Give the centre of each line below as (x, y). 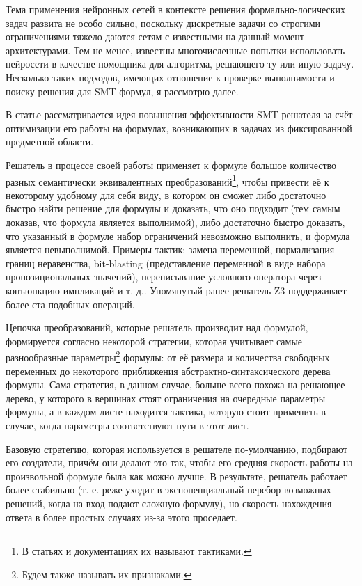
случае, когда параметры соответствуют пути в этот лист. (127, 425)
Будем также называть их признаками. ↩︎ (107, 574)
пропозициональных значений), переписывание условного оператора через (164, 277)
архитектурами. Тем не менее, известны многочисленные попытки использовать (175, 50)
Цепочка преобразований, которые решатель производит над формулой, (157, 327)
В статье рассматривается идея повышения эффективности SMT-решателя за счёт (179, 114)
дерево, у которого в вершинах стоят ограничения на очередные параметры (166, 398)
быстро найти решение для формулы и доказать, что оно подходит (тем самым (173, 208)
